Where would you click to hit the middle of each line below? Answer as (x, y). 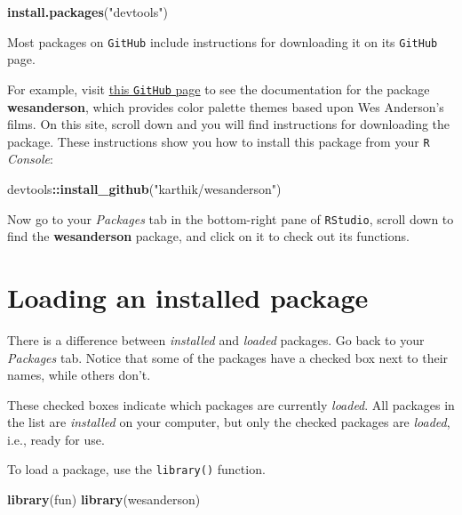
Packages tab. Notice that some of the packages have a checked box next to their (228, 357)
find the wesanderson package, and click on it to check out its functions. (208, 236)
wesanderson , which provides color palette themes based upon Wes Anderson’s (226, 106)
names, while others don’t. (79, 375)
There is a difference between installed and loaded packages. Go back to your (216, 339)
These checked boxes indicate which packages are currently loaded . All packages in (231, 404)
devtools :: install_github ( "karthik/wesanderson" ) (144, 188)
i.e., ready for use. (56, 439)
